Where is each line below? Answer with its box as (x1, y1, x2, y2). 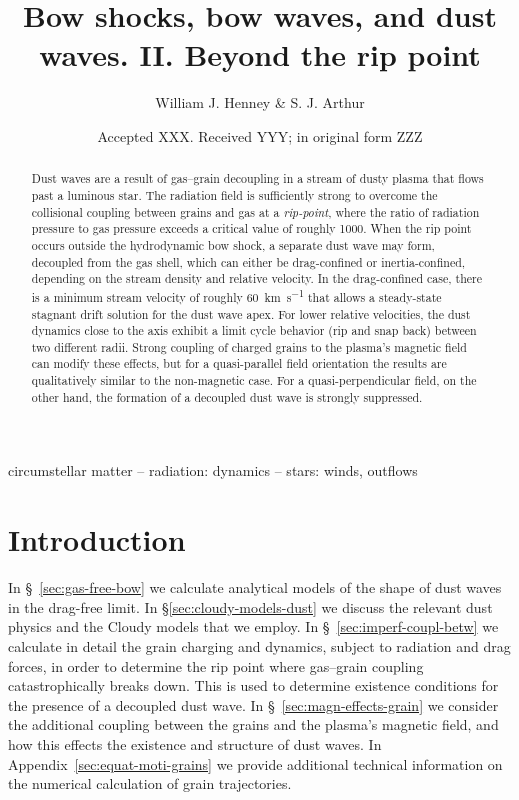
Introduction (8, 519, 186, 560)
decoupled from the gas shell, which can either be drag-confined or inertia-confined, (31, 253, 466, 270)
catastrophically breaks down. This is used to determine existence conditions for (8, 675, 499, 696)
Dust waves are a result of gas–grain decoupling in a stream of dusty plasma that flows (31, 170, 484, 187)
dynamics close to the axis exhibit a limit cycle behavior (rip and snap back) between (31, 322, 477, 339)
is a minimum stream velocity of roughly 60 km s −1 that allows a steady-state (31, 285, 442, 305)
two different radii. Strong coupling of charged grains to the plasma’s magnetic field (31, 338, 467, 355)
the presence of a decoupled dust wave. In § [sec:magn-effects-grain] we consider (8, 694, 499, 715)
